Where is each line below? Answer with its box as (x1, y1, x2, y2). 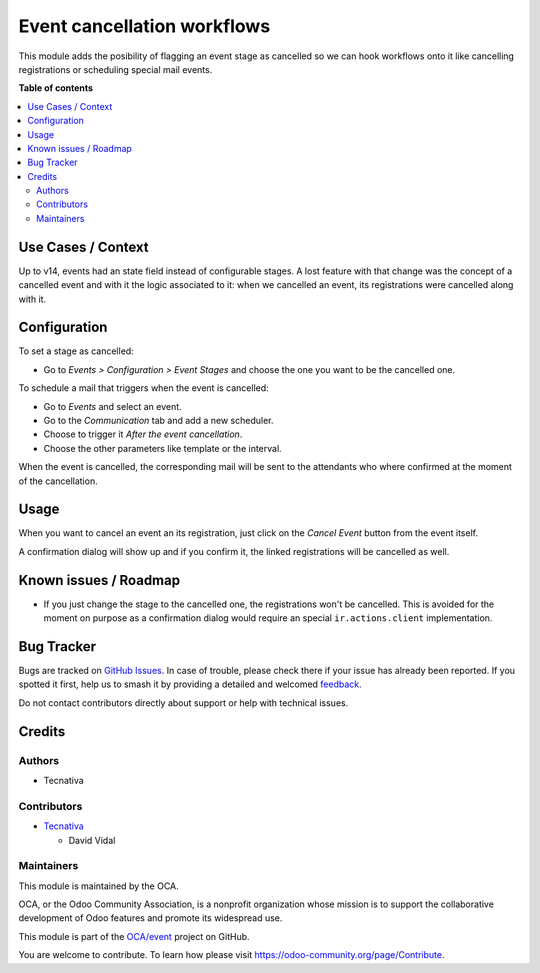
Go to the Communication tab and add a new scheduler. (43, 415, 274, 426)
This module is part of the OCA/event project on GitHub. (18, 930, 250, 942)
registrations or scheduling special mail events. (18, 63, 213, 75)
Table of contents (18, 82, 94, 94)
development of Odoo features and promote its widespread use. (18, 912, 283, 924)
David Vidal (68, 834, 116, 846)
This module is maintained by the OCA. (18, 880, 179, 892)
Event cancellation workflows (18, 15, 271, 37)
